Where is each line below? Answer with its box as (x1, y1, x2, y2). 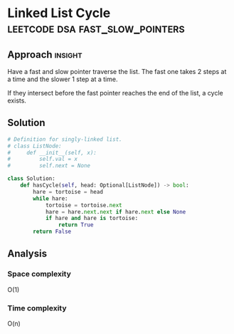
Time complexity (7, 303, 67, 313)
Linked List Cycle (7, 5, 111, 21)
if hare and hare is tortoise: (45, 215, 139, 222)
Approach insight (7, 48, 83, 61)
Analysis (7, 248, 48, 260)
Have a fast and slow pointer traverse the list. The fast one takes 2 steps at (7, 68, 227, 75)
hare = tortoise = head (33, 188, 103, 195)
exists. (7, 96, 27, 105)
